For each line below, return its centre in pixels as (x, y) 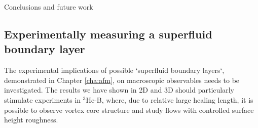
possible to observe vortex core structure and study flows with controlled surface (129, 110)
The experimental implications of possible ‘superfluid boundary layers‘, (114, 70)
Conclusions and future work (49, 7)
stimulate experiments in (43, 99)
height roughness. (31, 120)
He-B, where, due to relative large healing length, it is (170, 99)
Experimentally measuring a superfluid (108, 34)
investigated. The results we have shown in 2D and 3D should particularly (119, 90)
